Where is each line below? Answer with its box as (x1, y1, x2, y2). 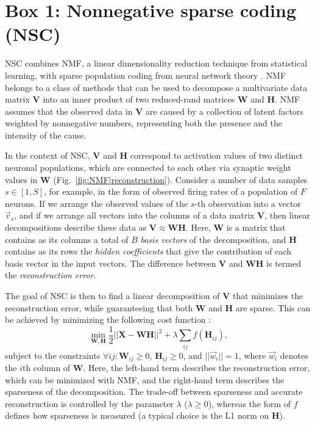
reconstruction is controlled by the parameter (5, 397, 174, 410)
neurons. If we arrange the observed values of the (5, 197, 188, 209)
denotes (280, 348, 308, 361)
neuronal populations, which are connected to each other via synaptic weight (5, 161, 291, 174)
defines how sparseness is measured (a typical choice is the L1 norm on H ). (5, 409, 285, 422)
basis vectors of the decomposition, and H (140, 233, 297, 245)
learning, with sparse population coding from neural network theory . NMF (5, 68, 286, 81)
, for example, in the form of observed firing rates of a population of (44, 185, 298, 198)
